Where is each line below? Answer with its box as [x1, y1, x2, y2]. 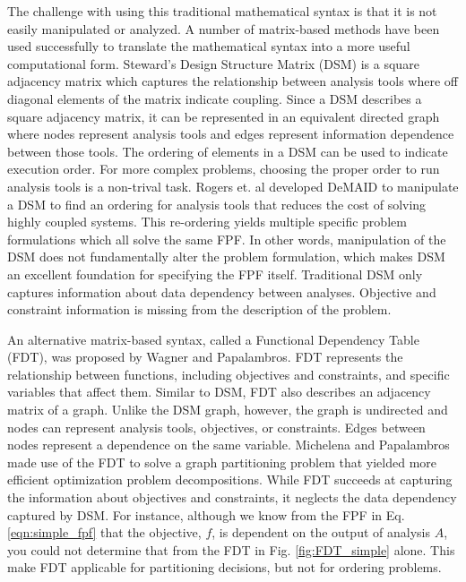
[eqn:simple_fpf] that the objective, [7, 523, 202, 542]
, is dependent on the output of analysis [211, 523, 430, 542]
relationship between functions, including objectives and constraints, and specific [7, 364, 450, 383]
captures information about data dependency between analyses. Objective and [7, 282, 436, 301]
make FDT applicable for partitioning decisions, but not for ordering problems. [7, 558, 442, 577]
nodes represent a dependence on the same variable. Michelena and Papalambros [7, 435, 450, 454]
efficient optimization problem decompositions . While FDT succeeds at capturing [7, 470, 453, 489]
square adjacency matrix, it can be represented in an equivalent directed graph [7, 107, 440, 125]
